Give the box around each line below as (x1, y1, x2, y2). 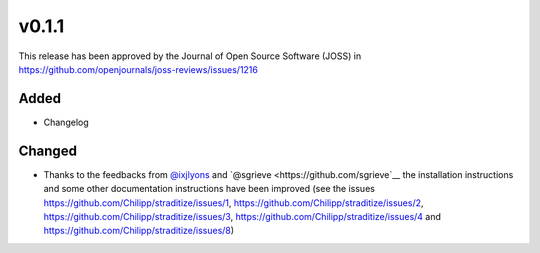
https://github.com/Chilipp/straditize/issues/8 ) (43, 225, 235, 237)
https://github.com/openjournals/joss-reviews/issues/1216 (18, 63, 259, 75)
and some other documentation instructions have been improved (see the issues (43, 183, 375, 195)
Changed (18, 142, 77, 159)
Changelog (43, 116, 89, 128)
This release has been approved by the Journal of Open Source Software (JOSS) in (18, 50, 362, 62)
